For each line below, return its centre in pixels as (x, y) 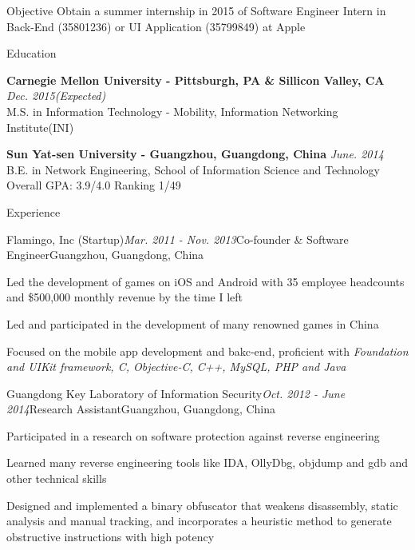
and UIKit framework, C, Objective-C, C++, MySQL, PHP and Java (176, 367)
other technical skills (57, 478)
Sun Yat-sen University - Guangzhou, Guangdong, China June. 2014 (195, 154)
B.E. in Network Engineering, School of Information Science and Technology (193, 169)
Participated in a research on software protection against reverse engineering (193, 435)
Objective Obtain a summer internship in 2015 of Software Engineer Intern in (196, 10)
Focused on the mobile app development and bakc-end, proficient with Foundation (207, 351)
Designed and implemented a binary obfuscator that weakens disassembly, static (202, 505)
